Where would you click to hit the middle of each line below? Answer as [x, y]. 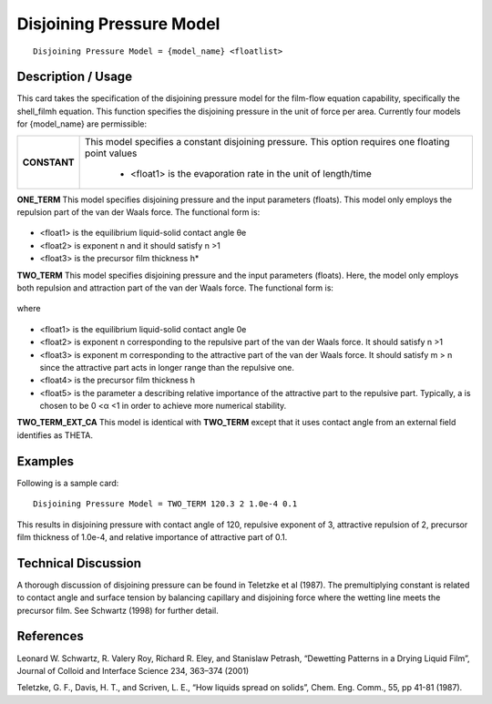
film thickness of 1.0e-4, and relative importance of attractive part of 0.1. [152, 536]
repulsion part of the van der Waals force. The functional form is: [138, 212]
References [50, 636]
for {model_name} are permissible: [82, 124]
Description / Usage [74, 77]
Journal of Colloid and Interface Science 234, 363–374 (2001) [133, 670]
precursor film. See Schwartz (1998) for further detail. [118, 610]
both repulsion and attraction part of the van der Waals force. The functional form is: [175, 288]
